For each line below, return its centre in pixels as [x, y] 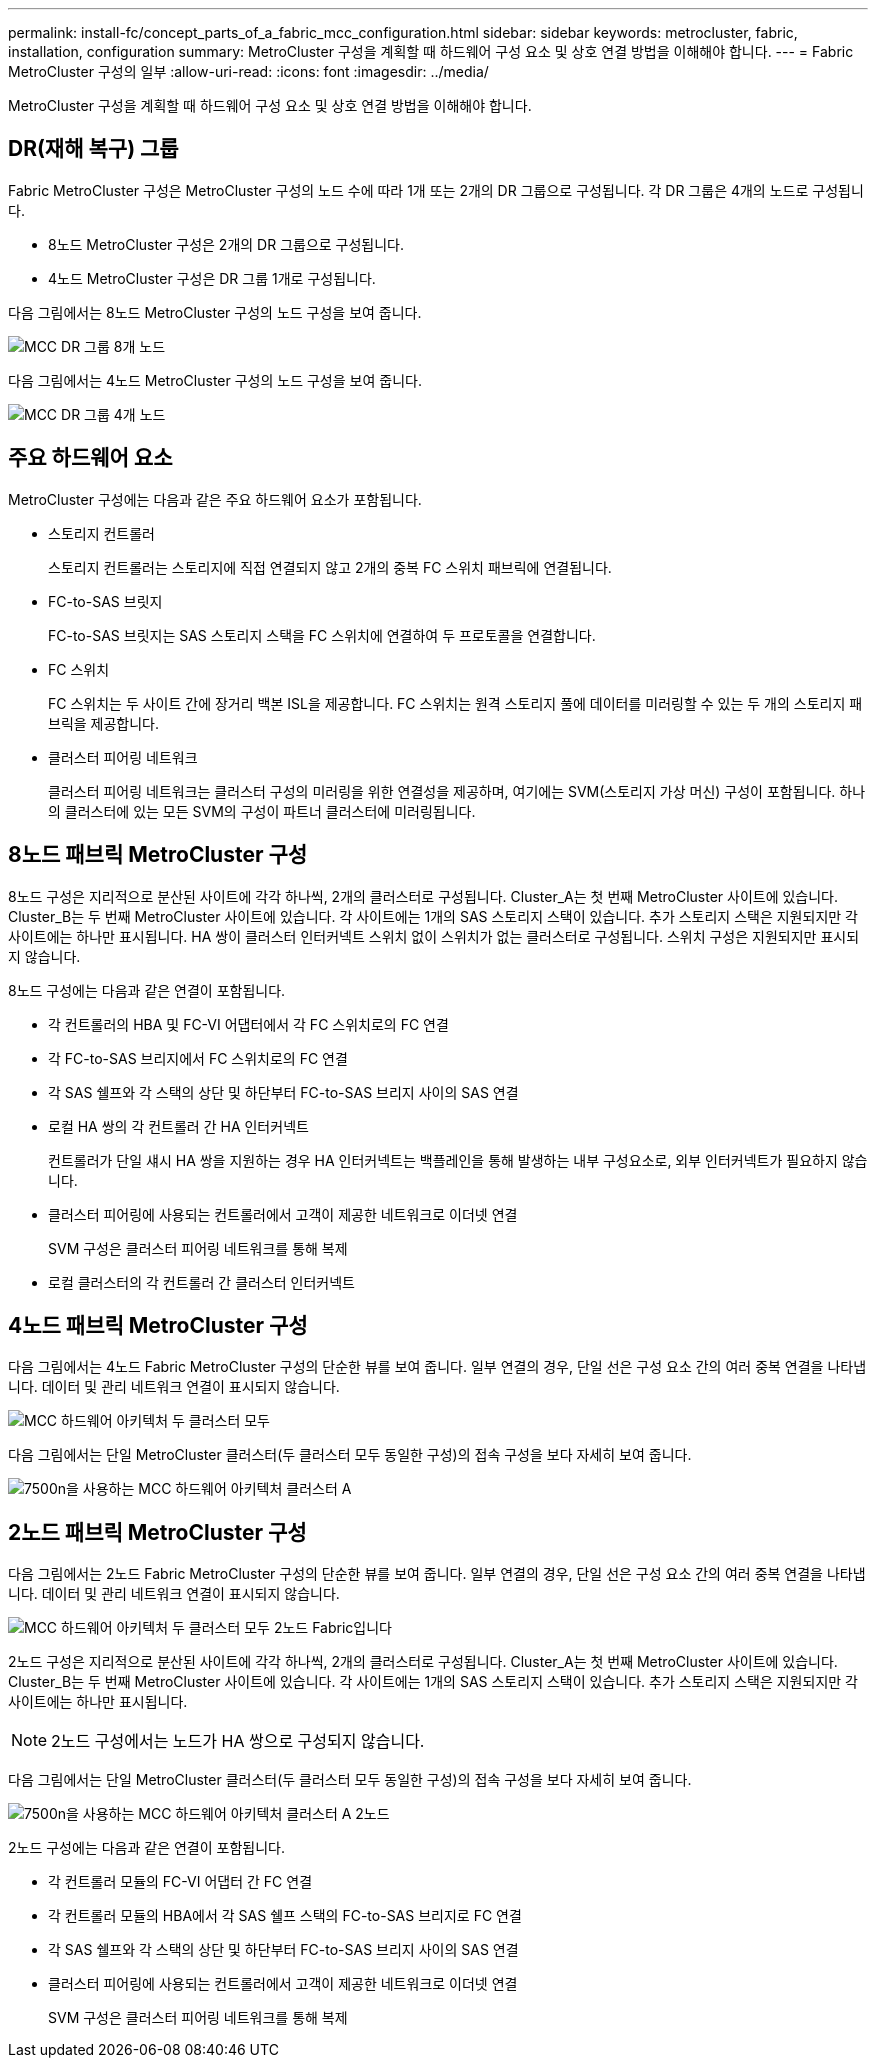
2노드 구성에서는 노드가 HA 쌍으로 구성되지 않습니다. [238, 1741]
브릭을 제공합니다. [104, 723]
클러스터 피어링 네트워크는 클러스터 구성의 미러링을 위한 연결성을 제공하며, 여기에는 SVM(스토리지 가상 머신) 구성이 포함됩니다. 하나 [457, 791]
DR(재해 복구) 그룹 [93, 149]
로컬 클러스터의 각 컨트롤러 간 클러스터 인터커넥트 [201, 1282]
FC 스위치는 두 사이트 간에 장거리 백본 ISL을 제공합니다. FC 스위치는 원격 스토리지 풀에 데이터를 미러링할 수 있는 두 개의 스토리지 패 [455, 703]
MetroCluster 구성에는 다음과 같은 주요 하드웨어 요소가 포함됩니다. [215, 499]
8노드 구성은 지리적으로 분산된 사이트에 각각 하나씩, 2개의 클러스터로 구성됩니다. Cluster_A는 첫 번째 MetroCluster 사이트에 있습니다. [423, 896]
